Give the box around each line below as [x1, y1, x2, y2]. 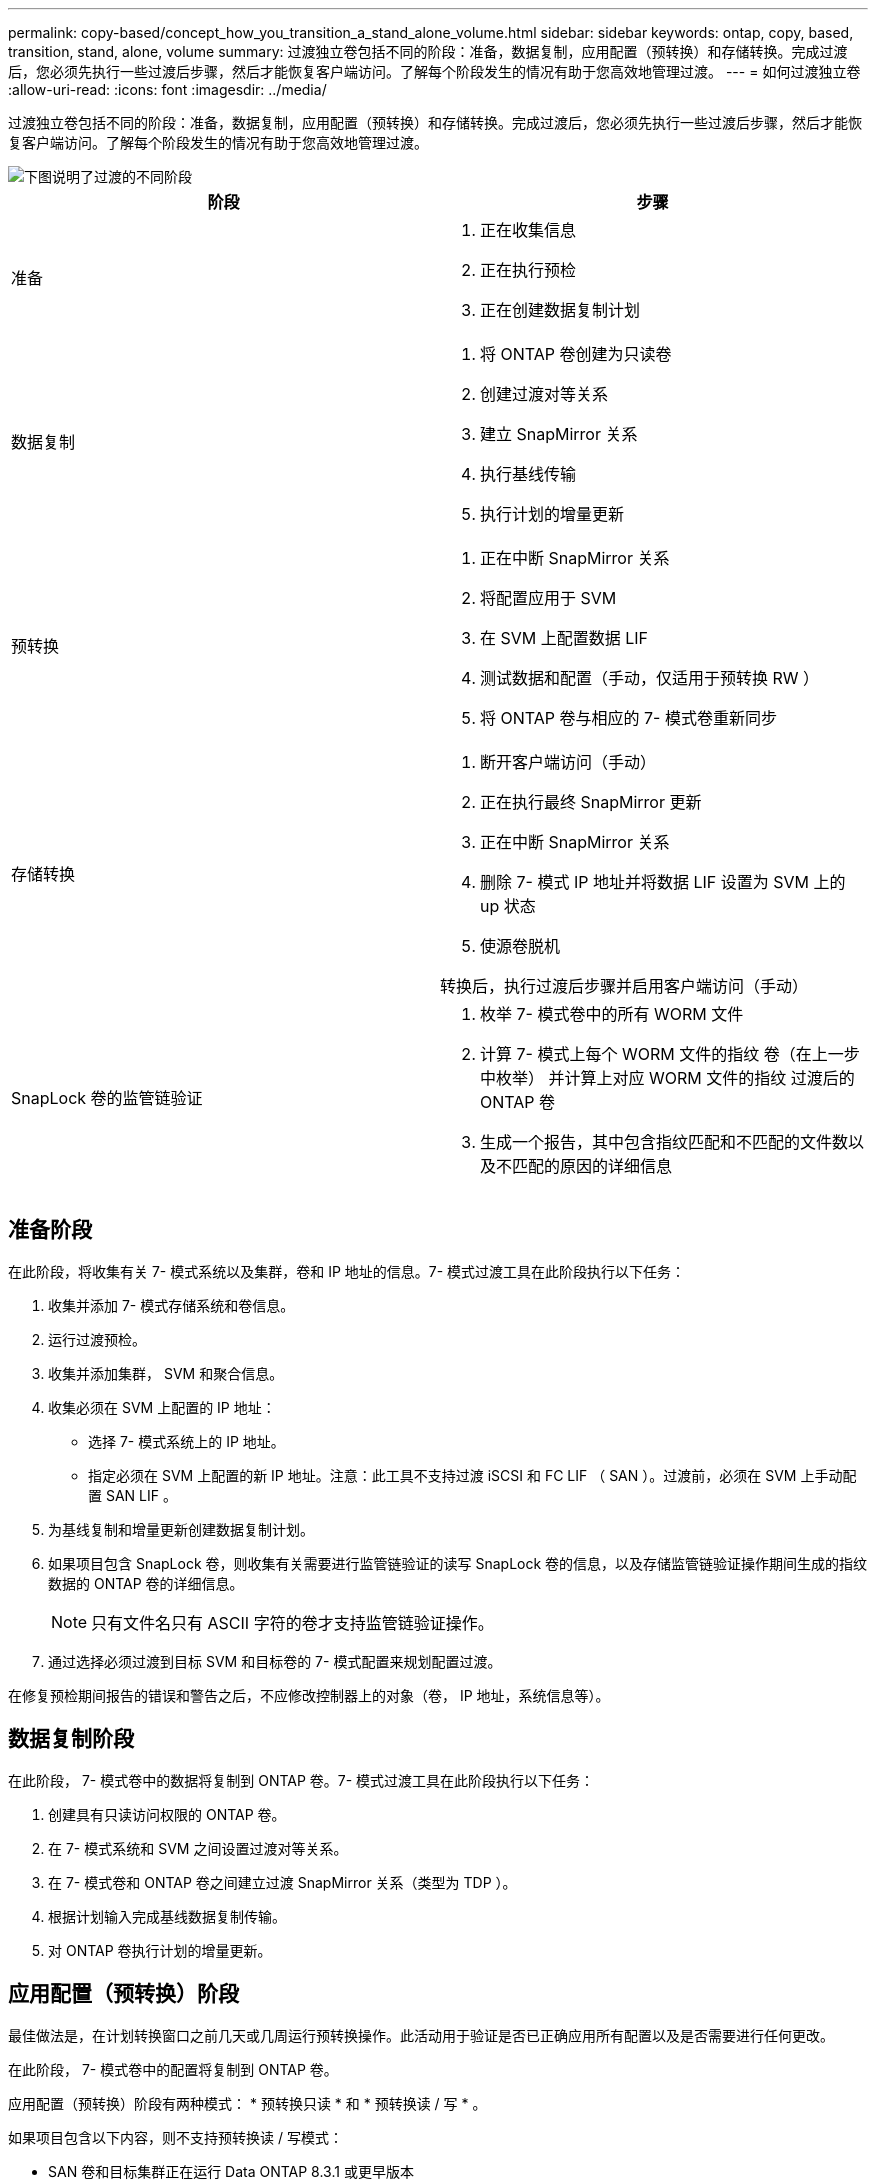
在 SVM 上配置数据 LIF [480, 628, 649, 648]
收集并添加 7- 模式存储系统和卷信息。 [48, 1296, 295, 1314]
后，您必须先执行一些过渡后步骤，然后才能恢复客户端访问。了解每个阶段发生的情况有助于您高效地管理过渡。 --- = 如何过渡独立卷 [8, 63, 861, 80]
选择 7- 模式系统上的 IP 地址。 [88, 1432, 285, 1450]
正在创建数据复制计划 [480, 300, 641, 320]
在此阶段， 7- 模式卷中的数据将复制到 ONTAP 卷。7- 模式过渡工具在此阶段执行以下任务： [8, 1771, 595, 1789]
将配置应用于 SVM [480, 588, 617, 608]
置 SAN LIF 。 [88, 1486, 177, 1504]
